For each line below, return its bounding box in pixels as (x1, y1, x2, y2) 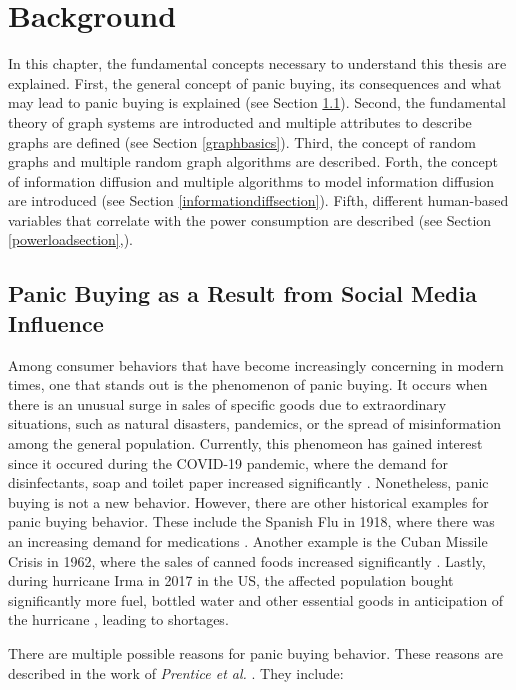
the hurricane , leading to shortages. (8, 609, 229, 630)
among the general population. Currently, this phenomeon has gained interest (8, 433, 483, 454)
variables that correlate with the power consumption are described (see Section (8, 209, 492, 230)
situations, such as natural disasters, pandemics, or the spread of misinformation (8, 413, 501, 434)
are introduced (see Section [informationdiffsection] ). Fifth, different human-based (8, 190, 509, 211)
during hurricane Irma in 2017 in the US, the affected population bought (8, 570, 454, 591)
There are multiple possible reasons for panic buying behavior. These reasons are (8, 642, 504, 663)
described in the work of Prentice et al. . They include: (8, 662, 344, 683)
